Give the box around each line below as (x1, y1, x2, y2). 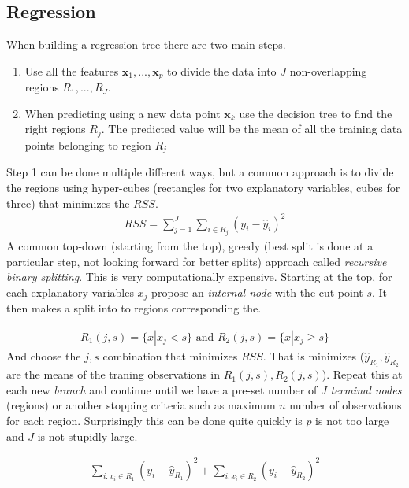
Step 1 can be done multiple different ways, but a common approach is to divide (6, 164, 394, 180)
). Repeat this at (322, 366, 403, 383)
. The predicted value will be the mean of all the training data (101, 120, 403, 137)
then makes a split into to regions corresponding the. (6, 300, 262, 316)
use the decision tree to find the (239, 105, 392, 121)
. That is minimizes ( (262, 347, 365, 364)
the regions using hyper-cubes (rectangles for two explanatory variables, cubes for (6, 179, 400, 195)
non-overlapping (289, 62, 367, 79)
